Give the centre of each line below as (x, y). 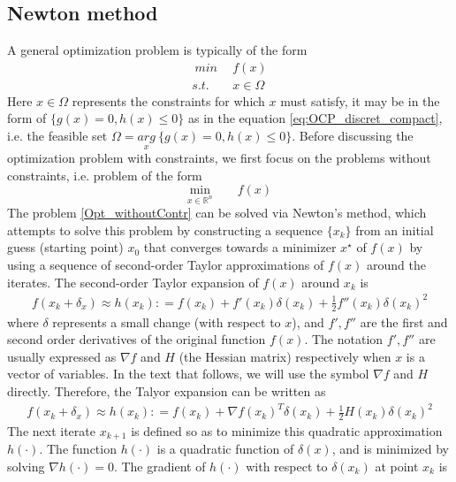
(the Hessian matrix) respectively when (285, 356)
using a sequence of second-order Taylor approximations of (166, 265)
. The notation (344, 339)
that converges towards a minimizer (240, 247)
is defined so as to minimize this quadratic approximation (287, 430)
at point (397, 466)
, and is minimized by (390, 449)
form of (27, 118)
